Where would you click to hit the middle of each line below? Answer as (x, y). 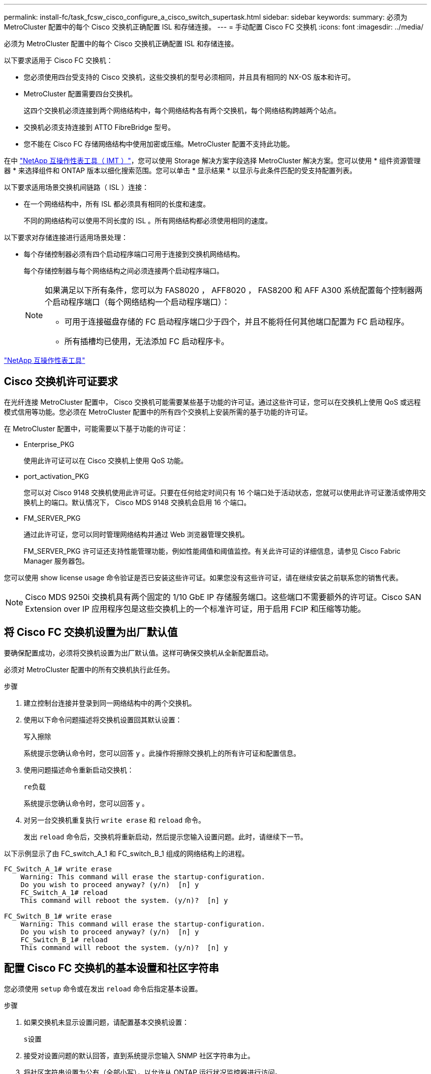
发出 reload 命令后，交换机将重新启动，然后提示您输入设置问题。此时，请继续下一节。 (166, 836)
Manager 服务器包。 (56, 561)
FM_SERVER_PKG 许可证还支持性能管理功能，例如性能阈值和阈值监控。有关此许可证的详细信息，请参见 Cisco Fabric (212, 551)
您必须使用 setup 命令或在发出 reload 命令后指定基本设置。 (103, 988)
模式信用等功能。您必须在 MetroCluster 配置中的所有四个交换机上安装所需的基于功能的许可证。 (158, 412)
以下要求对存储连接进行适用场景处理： (66, 237)
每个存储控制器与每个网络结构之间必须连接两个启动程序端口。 (123, 271)
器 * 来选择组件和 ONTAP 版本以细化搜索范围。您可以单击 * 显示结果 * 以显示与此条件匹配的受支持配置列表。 (180, 170)
